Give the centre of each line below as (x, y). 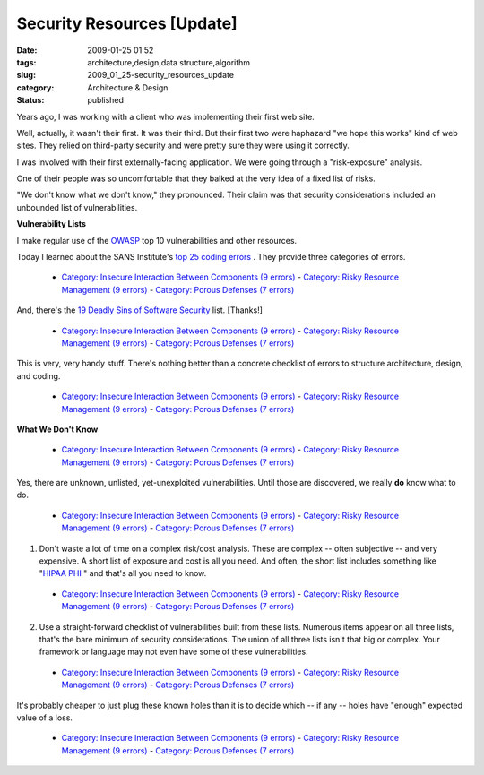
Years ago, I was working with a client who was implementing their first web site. (166, 116)
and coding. (39, 375)
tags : (26, 62)
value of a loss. (45, 718)
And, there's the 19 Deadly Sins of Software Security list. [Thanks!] (140, 310)
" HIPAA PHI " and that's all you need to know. (123, 573)
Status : (30, 100)
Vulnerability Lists (52, 224)
